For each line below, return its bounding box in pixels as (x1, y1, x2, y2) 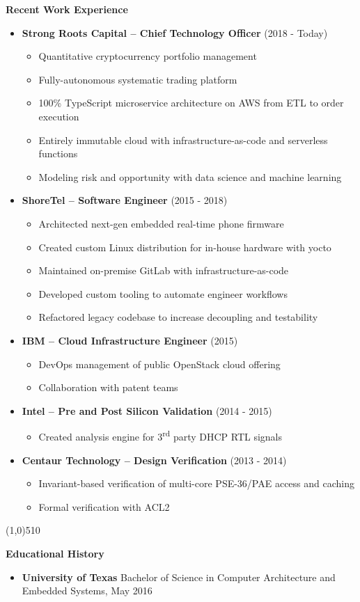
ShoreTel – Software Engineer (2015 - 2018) (22, 193, 228, 207)
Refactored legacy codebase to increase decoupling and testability (38, 310, 318, 324)
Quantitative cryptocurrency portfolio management (38, 49, 257, 63)
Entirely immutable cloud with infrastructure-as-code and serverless (38, 132, 328, 147)
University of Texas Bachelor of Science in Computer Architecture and (22, 569, 336, 584)
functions (38, 146, 78, 161)
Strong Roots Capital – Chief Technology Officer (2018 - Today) (22, 25, 328, 40)
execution (38, 109, 79, 123)
